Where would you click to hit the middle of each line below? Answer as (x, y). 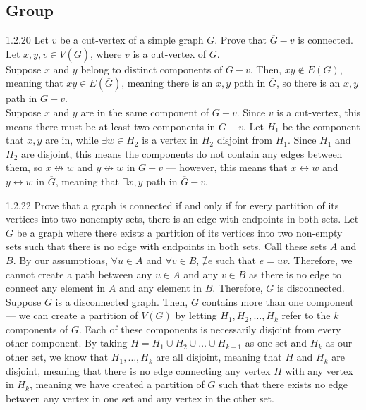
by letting (196, 315)
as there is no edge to (295, 274)
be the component (321, 126)
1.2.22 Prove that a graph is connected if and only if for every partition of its (172, 205)
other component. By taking (67, 343)
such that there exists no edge (283, 384)
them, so (24, 167)
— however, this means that (227, 167)
